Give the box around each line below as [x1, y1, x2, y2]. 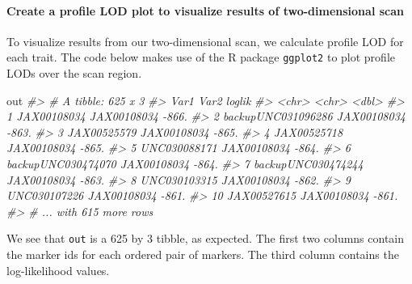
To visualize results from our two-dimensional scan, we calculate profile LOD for [6, 32, 404, 49]
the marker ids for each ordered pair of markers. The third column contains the [6, 246, 399, 263]
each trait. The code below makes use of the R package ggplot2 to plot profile [6, 49, 395, 66]
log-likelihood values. [6, 261, 110, 278]
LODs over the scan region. [6, 65, 142, 82]
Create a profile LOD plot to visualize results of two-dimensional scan [6, 2, 405, 19]
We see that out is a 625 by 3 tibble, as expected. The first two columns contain [6, 230, 405, 247]
